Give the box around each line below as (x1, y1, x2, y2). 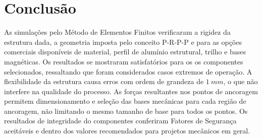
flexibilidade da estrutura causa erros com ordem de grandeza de (4, 76, 204, 87)
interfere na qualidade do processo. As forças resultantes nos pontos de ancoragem (4, 86, 258, 96)
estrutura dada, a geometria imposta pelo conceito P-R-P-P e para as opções (4, 36, 242, 47)
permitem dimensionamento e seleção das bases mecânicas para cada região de (4, 96, 246, 106)
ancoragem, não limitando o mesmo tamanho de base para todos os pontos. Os (4, 105, 248, 116)
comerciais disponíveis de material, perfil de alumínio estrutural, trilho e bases (4, 46, 246, 57)
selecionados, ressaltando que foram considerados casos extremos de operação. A (4, 66, 252, 77)
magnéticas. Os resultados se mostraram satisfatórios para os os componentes (4, 56, 243, 66)
